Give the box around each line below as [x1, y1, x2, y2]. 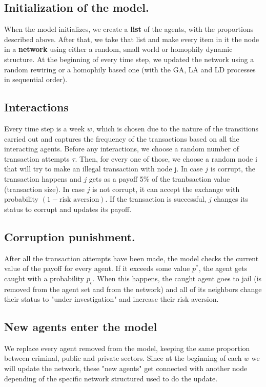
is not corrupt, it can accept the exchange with [92, 183, 240, 194]
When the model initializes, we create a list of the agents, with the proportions [4, 24, 254, 34]
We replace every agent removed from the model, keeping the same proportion [4, 342, 250, 353]
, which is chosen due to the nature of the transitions [92, 123, 259, 133]
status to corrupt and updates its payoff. [4, 203, 132, 214]
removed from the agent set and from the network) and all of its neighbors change [4, 283, 262, 294]
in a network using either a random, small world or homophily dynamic [4, 44, 233, 54]
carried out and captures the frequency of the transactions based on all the [4, 133, 239, 144]
